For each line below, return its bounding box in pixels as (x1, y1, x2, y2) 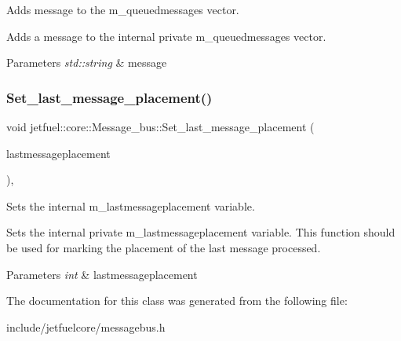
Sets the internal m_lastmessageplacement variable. (6, 197, 255, 214)
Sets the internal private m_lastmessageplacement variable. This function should (6, 224, 396, 240)
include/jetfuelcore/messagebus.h (6, 318, 166, 335)
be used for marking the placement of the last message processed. (6, 239, 321, 255)
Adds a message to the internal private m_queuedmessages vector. (6, 27, 326, 44)
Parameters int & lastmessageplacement (6, 266, 198, 282)
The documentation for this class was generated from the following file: (6, 292, 348, 309)
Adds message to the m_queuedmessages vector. (6, 2, 239, 17)
